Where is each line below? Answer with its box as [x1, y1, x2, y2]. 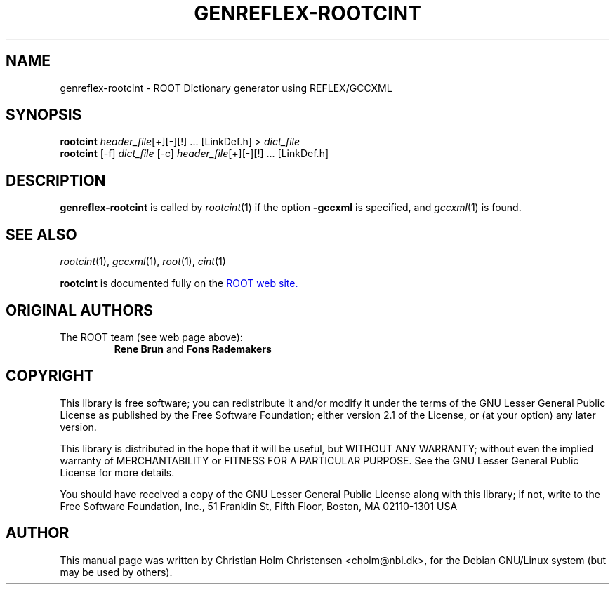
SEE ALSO [6, 225, 77, 243]
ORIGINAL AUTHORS [6, 301, 154, 319]
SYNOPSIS [6, 106, 82, 124]
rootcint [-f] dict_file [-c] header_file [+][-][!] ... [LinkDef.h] [60, 147, 329, 160]
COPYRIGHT [6, 367, 94, 385]
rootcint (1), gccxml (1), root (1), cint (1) [60, 255, 226, 268]
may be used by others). [60, 565, 173, 578]
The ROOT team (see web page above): [60, 330, 243, 343]
